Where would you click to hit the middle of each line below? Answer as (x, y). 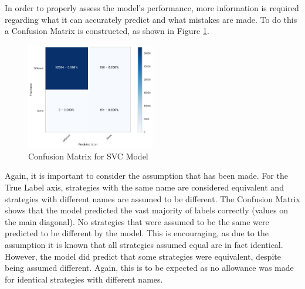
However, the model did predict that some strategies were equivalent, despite (143, 256)
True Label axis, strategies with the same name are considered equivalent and (144, 187)
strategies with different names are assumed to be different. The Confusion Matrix (152, 198)
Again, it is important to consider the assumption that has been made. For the (146, 176)
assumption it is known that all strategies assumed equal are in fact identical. (144, 244)
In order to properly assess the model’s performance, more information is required (152, 8)
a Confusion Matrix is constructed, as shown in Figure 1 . (107, 31)
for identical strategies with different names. (84, 279)
